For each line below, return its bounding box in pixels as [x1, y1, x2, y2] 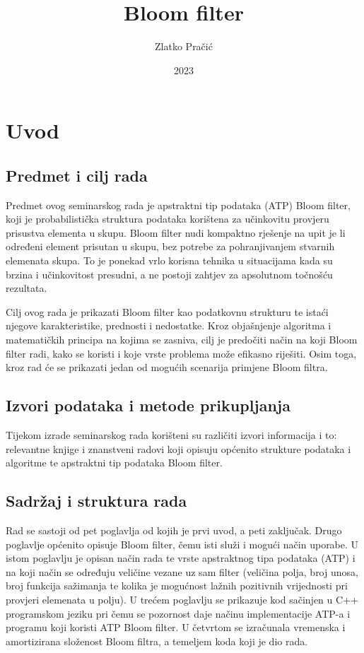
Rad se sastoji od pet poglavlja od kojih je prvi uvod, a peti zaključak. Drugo [6, 523, 342, 538]
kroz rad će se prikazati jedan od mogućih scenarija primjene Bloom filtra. [6, 360, 328, 375]
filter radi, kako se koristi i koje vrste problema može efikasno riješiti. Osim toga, [6, 346, 357, 360]
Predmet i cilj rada [6, 164, 148, 186]
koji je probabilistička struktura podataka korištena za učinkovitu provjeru [6, 211, 329, 226]
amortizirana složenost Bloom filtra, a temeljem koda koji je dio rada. [6, 633, 308, 648]
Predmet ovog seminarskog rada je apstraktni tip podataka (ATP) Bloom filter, [6, 197, 351, 212]
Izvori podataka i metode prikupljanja [6, 394, 290, 416]
